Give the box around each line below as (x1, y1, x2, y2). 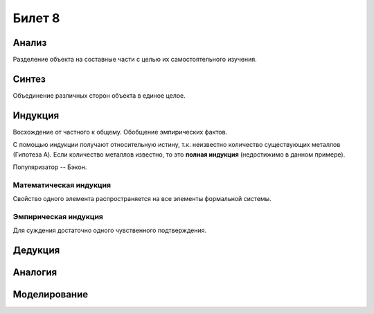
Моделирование (12, 288, 89, 301)
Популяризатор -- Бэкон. (12, 163, 87, 171)
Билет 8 (12, 10, 60, 26)
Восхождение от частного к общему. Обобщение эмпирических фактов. (12, 128, 228, 136)
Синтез (12, 73, 46, 85)
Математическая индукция (12, 180, 111, 190)
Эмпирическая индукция (12, 211, 104, 221)
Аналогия (12, 267, 57, 279)
